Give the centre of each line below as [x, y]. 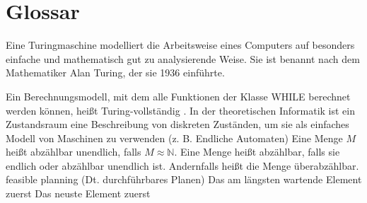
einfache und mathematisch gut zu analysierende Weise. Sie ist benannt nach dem [183, 58]
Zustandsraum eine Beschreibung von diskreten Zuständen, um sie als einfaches [177, 124]
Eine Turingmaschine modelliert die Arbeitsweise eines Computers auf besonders [180, 45]
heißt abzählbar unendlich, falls [74, 152]
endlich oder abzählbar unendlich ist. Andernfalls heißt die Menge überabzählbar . [182, 165]
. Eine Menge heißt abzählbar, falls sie [257, 152]
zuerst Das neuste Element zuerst [78, 193]
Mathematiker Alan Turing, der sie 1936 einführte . [115, 72]
